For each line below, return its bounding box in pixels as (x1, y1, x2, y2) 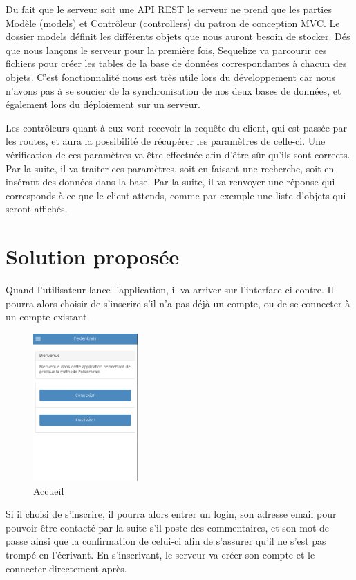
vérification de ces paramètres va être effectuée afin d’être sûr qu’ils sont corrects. (6, 147, 350, 161)
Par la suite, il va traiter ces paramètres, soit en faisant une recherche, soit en (6, 161, 335, 175)
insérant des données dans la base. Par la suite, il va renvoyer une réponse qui (6, 174, 335, 189)
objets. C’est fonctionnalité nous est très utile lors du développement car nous (6, 69, 336, 84)
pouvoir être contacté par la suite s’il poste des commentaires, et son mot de (6, 520, 329, 534)
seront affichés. (6, 201, 68, 216)
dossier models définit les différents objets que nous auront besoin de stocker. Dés (6, 29, 350, 44)
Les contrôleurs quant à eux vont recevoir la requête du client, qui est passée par (6, 120, 347, 134)
